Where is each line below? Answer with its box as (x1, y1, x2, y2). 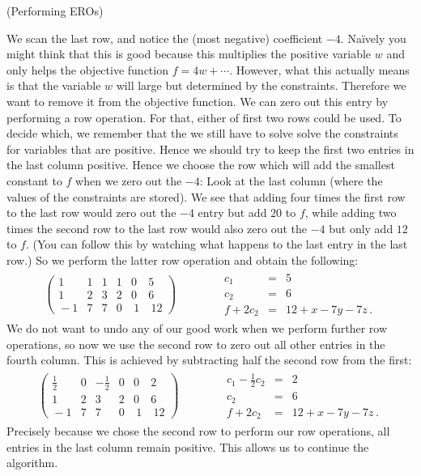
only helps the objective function (6, 61, 168, 78)
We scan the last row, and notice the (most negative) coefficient (6, 29, 323, 46)
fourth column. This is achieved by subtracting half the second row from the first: (6, 351, 412, 368)
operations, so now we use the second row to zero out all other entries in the (6, 335, 385, 352)
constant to (6, 172, 62, 189)
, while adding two (304, 204, 397, 221)
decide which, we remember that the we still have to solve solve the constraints (6, 125, 398, 142)
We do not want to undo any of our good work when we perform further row (6, 319, 388, 336)
